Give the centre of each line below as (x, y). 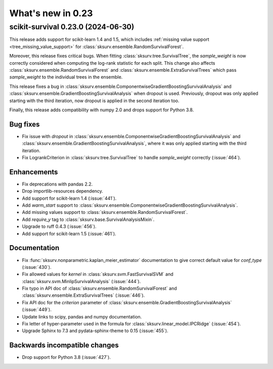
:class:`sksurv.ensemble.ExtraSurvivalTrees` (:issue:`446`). (83, 295)
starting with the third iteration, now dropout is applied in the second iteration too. (94, 101)
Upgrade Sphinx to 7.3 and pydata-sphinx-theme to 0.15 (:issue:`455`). (95, 331)
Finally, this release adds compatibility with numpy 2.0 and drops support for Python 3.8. (102, 110)
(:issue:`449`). (37, 310)
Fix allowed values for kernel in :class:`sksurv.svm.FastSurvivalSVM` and (98, 274)
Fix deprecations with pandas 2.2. (57, 184)
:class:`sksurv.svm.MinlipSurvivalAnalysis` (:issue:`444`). (81, 281)
